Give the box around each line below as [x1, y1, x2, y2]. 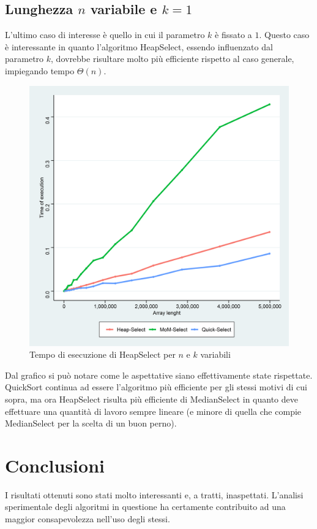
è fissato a [215, 28, 252, 41]
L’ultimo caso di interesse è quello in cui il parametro [5, 28, 205, 41]
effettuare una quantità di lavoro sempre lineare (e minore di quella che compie [5, 404, 302, 417]
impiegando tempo [5, 64, 75, 77]
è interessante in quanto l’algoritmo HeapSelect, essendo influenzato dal [5, 40, 273, 53]
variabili [200, 348, 231, 361]
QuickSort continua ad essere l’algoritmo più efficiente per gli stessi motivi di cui [5, 380, 308, 393]
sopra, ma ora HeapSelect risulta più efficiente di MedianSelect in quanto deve [5, 392, 298, 405]
